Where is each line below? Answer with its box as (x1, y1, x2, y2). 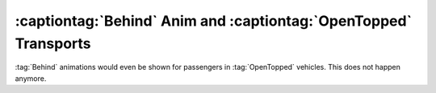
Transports (15, 34, 91, 52)
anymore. (15, 73, 47, 83)
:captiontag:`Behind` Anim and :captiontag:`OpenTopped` (15, 12, 412, 30)
